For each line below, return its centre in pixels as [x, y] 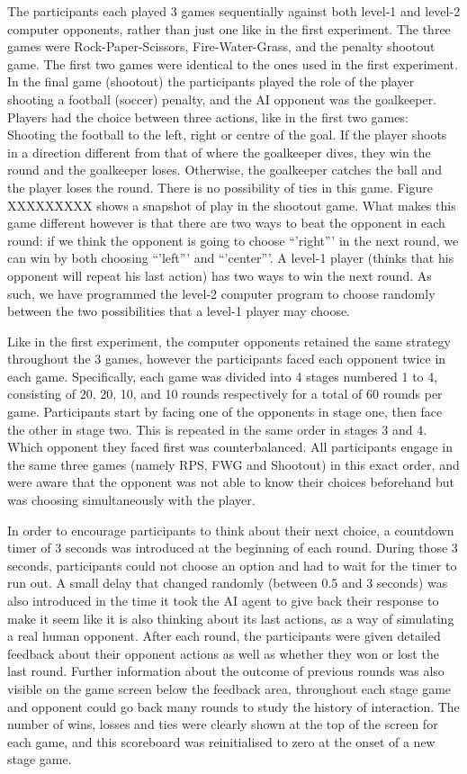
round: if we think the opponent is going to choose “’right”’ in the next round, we [233, 240]
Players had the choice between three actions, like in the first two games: [208, 117]
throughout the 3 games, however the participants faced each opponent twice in [227, 359]
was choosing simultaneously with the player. [131, 500]
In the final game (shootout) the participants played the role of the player [211, 81]
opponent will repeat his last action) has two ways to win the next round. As [220, 275]
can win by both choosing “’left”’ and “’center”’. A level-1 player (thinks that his [231, 258]
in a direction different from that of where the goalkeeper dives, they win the [219, 152]
